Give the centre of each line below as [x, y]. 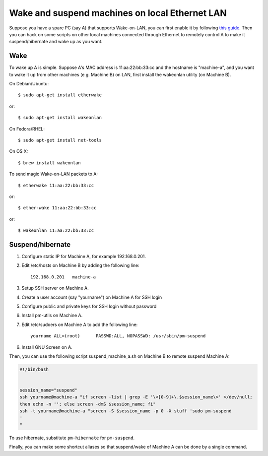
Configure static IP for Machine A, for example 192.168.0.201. [84, 256]
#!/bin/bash [34, 369]
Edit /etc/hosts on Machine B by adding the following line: [80, 265]
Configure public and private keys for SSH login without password [89, 306]
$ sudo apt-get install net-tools [60, 140]
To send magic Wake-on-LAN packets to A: [54, 174]
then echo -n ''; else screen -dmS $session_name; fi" [88, 404]
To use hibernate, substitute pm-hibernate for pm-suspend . [72, 438]
